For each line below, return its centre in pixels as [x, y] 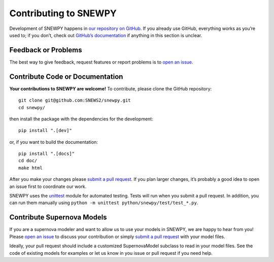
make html [30, 168]
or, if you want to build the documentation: [54, 142]
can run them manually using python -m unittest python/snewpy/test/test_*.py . [104, 203]
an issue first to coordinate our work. [48, 186]
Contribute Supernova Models [58, 218]
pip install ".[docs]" [47, 154]
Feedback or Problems [46, 50]
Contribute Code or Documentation [66, 76]
